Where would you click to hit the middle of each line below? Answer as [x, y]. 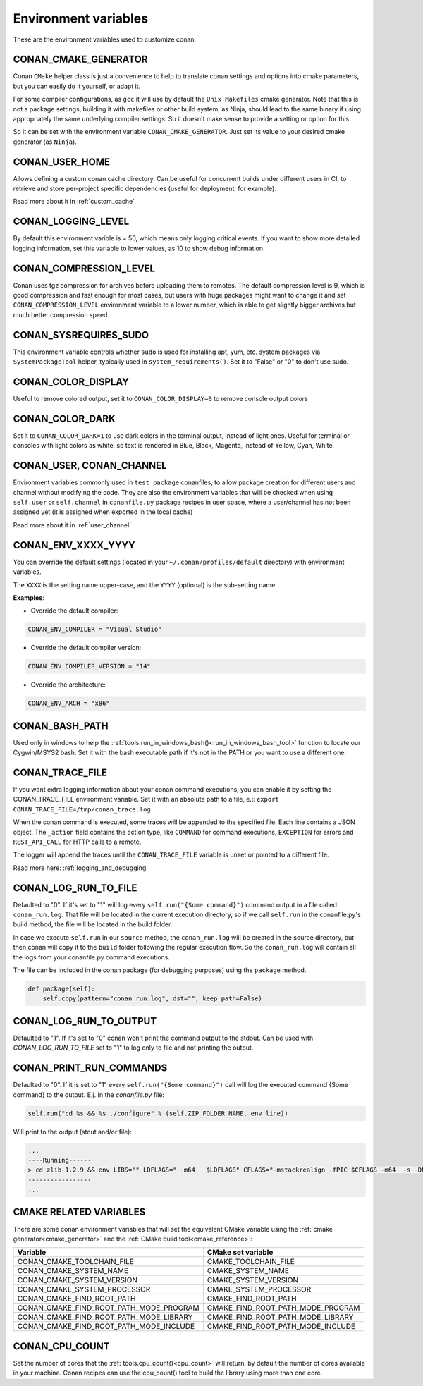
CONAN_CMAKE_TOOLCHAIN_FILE [75, 1262]
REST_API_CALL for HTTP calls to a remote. [77, 842]
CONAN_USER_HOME [62, 162]
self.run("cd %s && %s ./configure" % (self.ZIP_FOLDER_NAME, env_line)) [158, 1113]
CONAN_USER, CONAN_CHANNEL [90, 466]
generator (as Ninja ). [45, 142]
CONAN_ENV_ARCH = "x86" [69, 704]
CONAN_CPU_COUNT [61, 1346]
